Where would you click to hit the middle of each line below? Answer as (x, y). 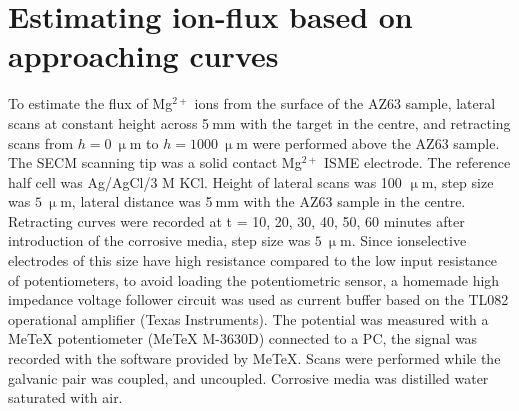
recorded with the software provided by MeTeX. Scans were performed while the (254, 358)
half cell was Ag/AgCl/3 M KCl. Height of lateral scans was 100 (205, 181)
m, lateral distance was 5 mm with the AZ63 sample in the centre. (263, 201)
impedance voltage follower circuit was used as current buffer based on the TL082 (258, 299)
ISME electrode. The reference (417, 162)
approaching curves (143, 55)
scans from (41, 142)
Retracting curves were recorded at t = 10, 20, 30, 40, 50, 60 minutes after (236, 220)
